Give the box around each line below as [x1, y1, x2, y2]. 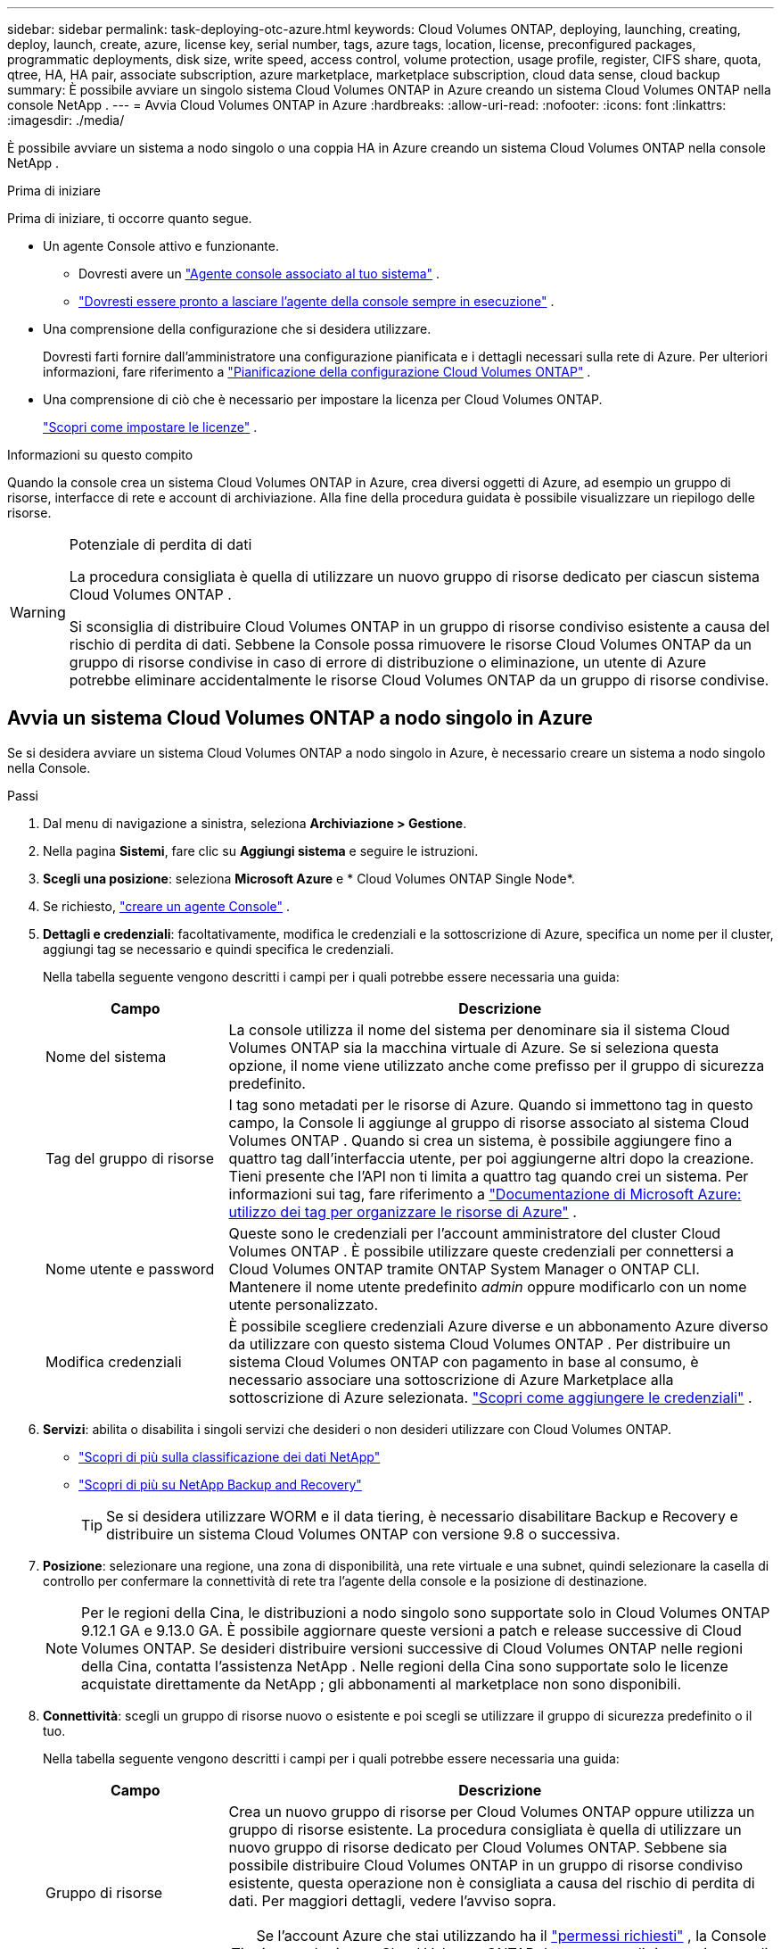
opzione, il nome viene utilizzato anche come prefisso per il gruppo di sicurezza [228, 1056, 765, 1074]
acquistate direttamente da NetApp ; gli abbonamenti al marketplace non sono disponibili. [81, 1674, 682, 1693]
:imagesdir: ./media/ [7, 112, 125, 128]
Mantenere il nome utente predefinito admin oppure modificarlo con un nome [228, 1277, 747, 1296]
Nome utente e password [45, 1259, 215, 1278]
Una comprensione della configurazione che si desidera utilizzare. [43, 321, 432, 336]
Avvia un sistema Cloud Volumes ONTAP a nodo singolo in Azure [7, 707, 593, 730]
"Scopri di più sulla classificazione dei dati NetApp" [78, 1448, 381, 1464]
